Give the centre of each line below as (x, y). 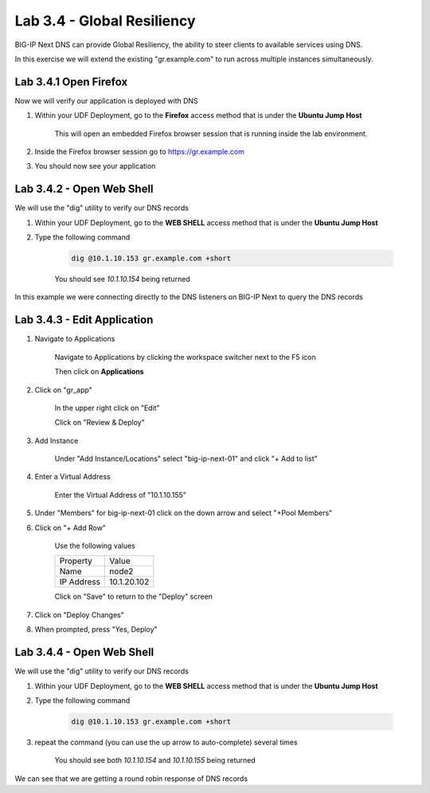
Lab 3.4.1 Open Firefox (71, 82)
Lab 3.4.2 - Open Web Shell (84, 189)
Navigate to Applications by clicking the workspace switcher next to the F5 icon (185, 357)
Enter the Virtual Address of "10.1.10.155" (121, 494)
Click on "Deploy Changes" (80, 615)
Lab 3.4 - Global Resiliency (105, 21)
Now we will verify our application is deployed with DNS (106, 100)
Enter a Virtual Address (72, 477)
